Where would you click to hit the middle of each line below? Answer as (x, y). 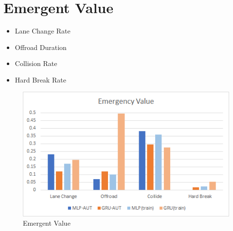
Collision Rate (36, 63)
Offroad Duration (41, 47)
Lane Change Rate (43, 31)
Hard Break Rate (40, 79)
